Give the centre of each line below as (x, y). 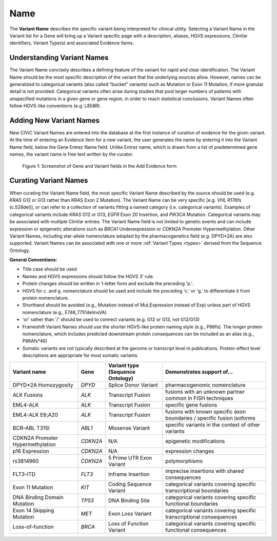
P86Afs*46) (35, 341)
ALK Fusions (28, 395)
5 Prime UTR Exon (130, 458)
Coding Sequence (130, 484)
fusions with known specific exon (205, 412)
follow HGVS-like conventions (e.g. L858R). (55, 106)
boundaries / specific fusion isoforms (210, 418)
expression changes (190, 451)
